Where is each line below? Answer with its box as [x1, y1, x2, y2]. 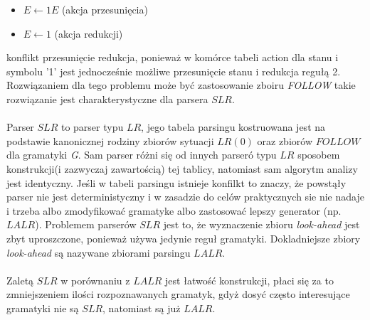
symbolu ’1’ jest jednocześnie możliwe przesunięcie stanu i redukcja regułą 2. [6, 63, 341, 78]
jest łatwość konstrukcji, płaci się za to [165, 272, 334, 287]
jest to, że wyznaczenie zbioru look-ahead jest [163, 217, 360, 232]
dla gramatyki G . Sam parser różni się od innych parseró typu [6, 147, 277, 162]
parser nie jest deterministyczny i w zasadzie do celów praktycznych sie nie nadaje [6, 189, 364, 204]
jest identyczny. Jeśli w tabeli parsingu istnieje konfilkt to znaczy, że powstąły [6, 175, 347, 190]
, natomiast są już [102, 300, 181, 315]
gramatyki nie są [6, 300, 79, 315]
